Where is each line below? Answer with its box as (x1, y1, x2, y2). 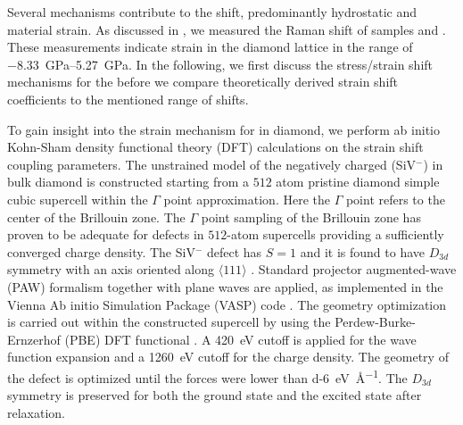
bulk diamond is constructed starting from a (7, 172, 250, 191)
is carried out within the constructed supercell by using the (7, 312, 331, 331)
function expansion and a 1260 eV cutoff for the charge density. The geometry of (7, 347, 449, 366)
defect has (207, 242, 262, 261)
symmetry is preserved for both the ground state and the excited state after (7, 386, 422, 404)
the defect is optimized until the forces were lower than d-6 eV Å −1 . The (7, 365, 408, 387)
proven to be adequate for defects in (7, 225, 204, 244)
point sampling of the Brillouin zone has (201, 207, 421, 226)
